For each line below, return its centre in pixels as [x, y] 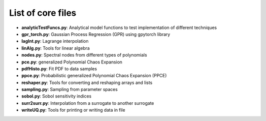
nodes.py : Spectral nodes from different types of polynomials [84, 55]
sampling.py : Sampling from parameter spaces [69, 90]
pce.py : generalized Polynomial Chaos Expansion [72, 62]
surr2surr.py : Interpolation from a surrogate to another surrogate [88, 103]
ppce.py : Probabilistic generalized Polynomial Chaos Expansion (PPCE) [94, 76]
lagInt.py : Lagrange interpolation [55, 41]
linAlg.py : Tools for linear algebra [55, 48]
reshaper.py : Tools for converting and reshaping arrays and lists [87, 82]
